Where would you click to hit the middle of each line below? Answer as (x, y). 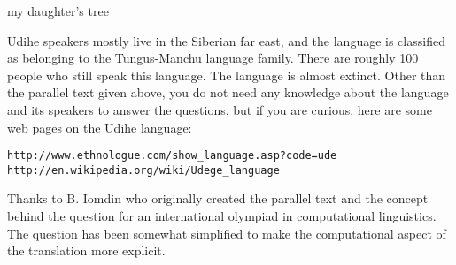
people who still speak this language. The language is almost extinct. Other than (227, 75)
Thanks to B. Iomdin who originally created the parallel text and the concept (218, 198)
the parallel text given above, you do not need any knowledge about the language (228, 92)
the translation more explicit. (86, 250)
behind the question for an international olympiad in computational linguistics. (222, 216)
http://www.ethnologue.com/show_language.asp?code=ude (172, 156)
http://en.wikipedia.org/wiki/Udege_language (143, 170)
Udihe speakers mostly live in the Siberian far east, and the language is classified (226, 40)
